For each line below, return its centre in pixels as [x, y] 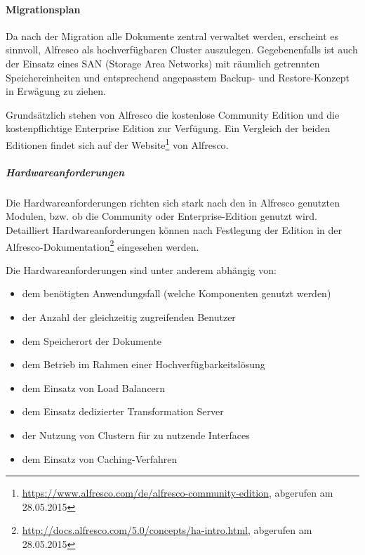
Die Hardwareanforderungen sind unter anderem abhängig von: [141, 269]
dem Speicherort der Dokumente [92, 340]
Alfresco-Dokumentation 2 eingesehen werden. [102, 245]
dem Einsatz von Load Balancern [94, 387]
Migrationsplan [43, 9]
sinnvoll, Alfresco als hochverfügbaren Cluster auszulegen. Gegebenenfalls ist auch [182, 50]
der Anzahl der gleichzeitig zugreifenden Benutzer [129, 316]
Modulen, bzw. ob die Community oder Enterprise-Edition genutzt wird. [162, 216]
